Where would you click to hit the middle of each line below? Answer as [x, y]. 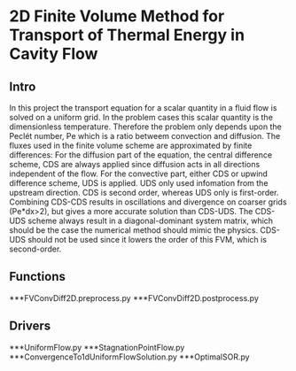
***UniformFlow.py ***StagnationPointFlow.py [97, 347]
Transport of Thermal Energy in [127, 35]
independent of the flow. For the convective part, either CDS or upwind [139, 174]
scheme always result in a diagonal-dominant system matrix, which [150, 220]
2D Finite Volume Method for [117, 16]
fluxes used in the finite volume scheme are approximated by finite [131, 145]
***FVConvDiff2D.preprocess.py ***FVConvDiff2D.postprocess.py [134, 298]
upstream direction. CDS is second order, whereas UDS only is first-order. [144, 193]
